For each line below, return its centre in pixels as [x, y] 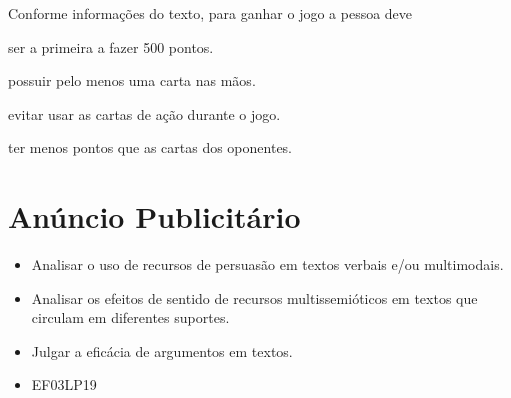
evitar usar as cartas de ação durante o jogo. [144, 113]
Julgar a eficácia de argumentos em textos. [162, 350]
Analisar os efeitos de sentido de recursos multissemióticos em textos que [254, 297]
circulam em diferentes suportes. [130, 317]
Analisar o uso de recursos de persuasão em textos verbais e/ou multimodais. [267, 264]
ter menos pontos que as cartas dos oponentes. [150, 147]
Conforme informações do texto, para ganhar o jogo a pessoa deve [210, 13]
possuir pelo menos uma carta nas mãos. [132, 80]
